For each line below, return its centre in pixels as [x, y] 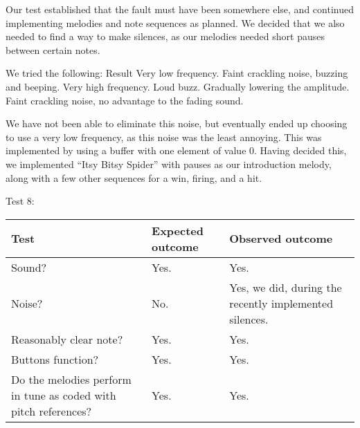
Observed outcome [281, 239]
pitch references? [52, 411]
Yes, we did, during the [286, 287]
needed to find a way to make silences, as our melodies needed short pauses [165, 36]
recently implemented [281, 303]
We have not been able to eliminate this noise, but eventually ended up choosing [177, 123]
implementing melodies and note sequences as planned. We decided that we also [175, 22]
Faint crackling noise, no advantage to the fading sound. [125, 100]
